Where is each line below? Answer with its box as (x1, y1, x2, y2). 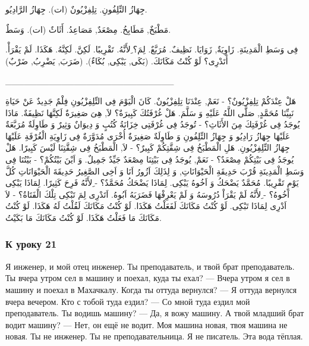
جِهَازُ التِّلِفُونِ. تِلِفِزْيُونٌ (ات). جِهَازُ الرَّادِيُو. (5, 3, 147, 15)
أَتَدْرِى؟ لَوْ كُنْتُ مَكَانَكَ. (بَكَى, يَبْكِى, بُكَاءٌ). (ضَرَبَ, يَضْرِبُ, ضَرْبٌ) (5, 54, 228, 67)
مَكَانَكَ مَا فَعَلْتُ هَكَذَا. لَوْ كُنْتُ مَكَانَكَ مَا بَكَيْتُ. (5, 211, 162, 223)
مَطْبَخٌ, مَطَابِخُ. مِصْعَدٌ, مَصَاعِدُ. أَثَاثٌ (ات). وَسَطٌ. (5, 23, 171, 35)
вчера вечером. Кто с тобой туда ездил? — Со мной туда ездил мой (5, 295, 250, 307)
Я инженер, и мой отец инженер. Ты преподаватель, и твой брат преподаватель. (5, 260, 295, 272)
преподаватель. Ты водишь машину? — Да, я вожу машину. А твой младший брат (5, 307, 304, 319)
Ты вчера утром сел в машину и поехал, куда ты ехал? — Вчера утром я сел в (5, 272, 290, 284)
